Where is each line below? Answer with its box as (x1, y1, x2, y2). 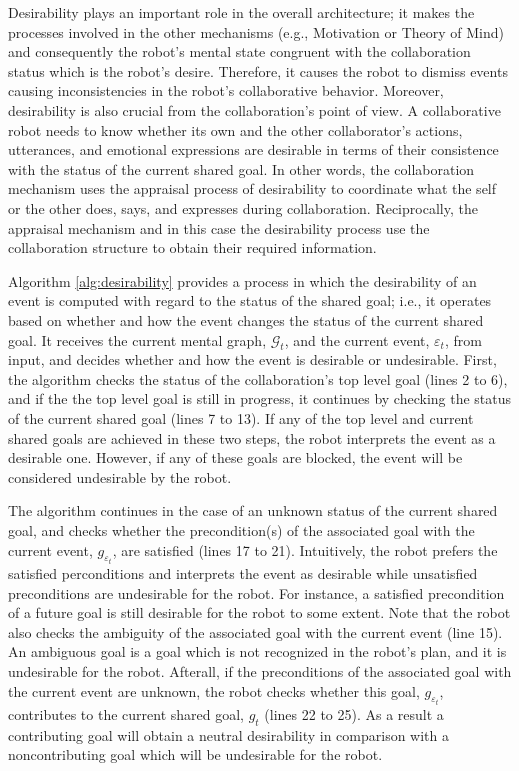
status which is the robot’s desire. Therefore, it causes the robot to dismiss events (8, 60, 508, 81)
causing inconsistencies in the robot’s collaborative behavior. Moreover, (8, 80, 444, 101)
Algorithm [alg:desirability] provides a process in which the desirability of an (8, 270, 477, 291)
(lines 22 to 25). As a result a (264, 704, 444, 725)
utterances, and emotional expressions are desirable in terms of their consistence (8, 139, 499, 160)
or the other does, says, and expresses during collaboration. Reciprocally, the (8, 197, 478, 218)
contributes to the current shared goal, (8, 704, 244, 725)
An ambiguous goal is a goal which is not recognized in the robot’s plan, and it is (8, 641, 507, 662)
